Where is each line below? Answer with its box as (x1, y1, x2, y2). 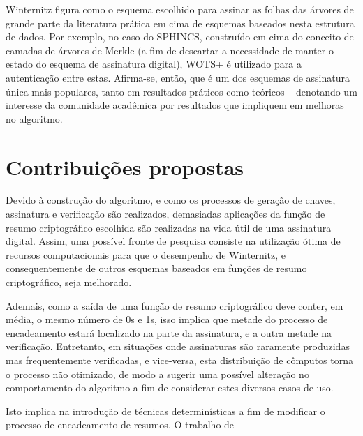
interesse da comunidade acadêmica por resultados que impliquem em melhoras (6, 98, 344, 112)
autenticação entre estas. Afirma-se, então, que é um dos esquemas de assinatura (6, 70, 350, 84)
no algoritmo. (6, 111, 63, 126)
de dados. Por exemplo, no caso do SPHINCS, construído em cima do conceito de (6, 29, 354, 44)
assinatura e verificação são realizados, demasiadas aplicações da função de (6, 206, 325, 221)
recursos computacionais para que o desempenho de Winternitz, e (6, 247, 286, 262)
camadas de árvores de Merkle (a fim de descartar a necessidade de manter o (6, 43, 334, 57)
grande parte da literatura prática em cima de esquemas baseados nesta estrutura (6, 15, 355, 30)
